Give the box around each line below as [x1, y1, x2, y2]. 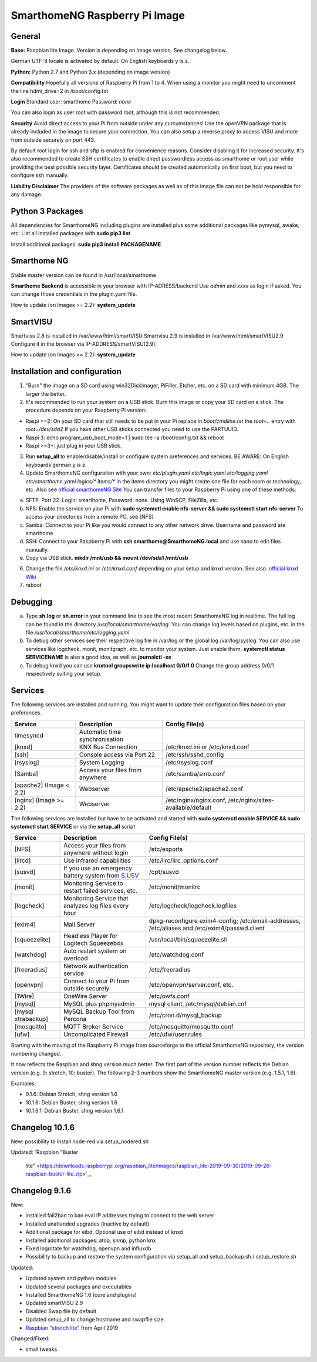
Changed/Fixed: [11, 1335, 50, 1342]
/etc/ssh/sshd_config [165, 750, 224, 759]
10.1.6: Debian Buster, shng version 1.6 [25, 1099, 118, 1106]
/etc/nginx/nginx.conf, [165, 796, 227, 804]
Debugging [11, 597, 53, 607]
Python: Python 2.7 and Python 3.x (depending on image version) [11, 68, 170, 75]
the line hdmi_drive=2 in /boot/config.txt [11, 87, 109, 94]
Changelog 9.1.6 [11, 1186, 72, 1196]
